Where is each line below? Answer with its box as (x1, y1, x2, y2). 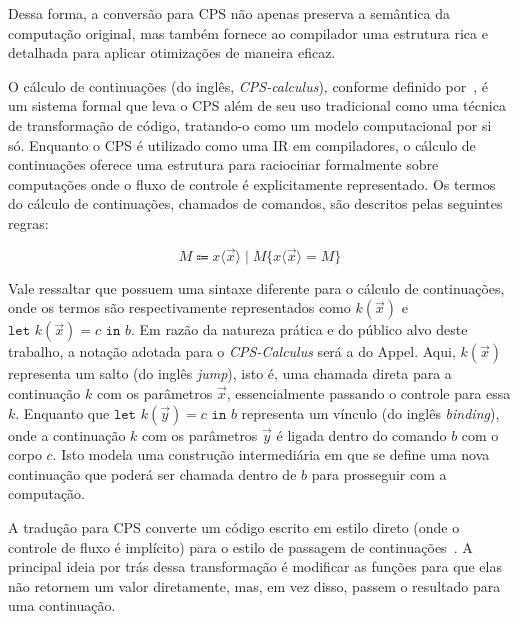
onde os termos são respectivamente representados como (8, 297, 351, 318)
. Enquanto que (15, 402, 110, 423)
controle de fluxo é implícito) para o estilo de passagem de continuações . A (8, 536, 473, 557)
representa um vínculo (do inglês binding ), (241, 402, 500, 423)
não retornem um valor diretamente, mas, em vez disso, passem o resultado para (8, 575, 501, 596)
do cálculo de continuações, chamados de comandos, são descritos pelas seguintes (8, 193, 503, 214)
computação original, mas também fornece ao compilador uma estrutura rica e (8, 22, 488, 43)
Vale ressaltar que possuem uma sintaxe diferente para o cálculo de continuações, (8, 277, 505, 298)
